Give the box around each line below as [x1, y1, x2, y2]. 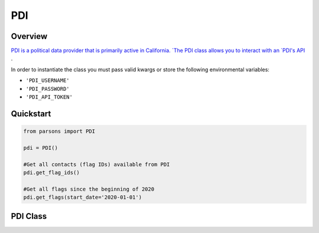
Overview [11, 31, 48, 41]
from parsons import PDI [23, 128, 96, 135]
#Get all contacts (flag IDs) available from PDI [23, 161, 170, 168]
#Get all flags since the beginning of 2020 [23, 186, 155, 192]
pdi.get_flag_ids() [23, 169, 80, 176]
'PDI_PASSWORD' [25, 86, 70, 92]
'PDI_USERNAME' [25, 77, 70, 84]
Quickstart [11, 109, 51, 119]
